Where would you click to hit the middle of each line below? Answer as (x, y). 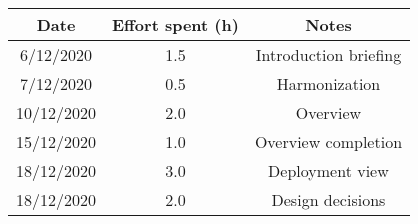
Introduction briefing (328, 54)
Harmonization (328, 83)
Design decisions (328, 199)
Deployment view (328, 170)
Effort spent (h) (175, 24)
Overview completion (328, 141)
